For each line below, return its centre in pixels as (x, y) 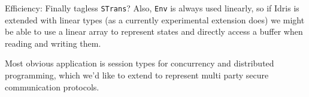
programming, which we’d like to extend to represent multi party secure (137, 75)
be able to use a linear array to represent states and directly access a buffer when (154, 31)
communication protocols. (52, 87)
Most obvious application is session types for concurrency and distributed (140, 63)
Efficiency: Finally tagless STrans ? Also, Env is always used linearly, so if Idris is (152, 8)
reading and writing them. (53, 43)
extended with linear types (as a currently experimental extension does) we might (155, 19)
